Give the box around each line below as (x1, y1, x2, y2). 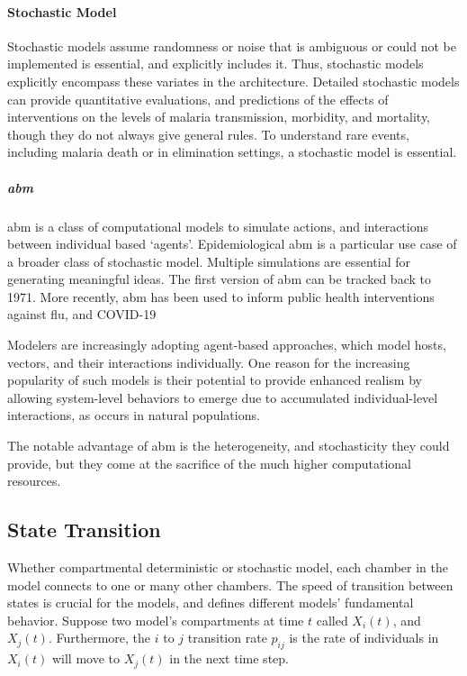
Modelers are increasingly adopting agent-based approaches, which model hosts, (7, 335, 446, 354)
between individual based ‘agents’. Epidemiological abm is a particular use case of (7, 234, 457, 253)
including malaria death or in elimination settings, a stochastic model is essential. (7, 142, 457, 161)
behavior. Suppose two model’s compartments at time (7, 610, 304, 629)
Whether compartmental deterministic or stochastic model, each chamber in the (7, 558, 448, 577)
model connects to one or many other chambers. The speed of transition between (7, 575, 454, 594)
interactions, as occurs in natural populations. (7, 406, 260, 425)
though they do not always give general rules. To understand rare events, (7, 124, 409, 143)
